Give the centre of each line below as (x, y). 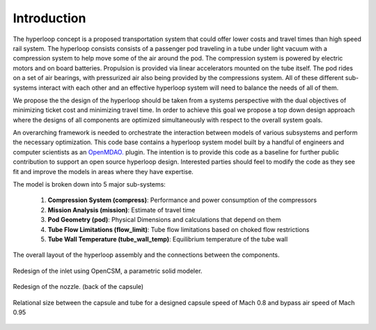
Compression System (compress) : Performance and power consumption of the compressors (182, 200)
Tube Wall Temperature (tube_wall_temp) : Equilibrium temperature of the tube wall (168, 239)
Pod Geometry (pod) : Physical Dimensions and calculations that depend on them (164, 220)
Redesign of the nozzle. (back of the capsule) (78, 287)
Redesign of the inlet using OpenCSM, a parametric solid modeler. (108, 271)
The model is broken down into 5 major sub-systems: (89, 184)
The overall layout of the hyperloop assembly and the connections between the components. (146, 255)
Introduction (49, 18)
